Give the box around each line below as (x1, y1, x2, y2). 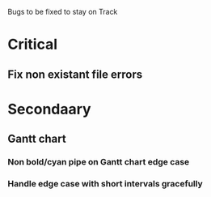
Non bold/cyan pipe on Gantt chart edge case (7, 156, 190, 168)
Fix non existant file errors (7, 67, 143, 81)
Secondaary (7, 100, 91, 118)
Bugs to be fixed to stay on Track (7, 7, 118, 16)
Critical (7, 36, 58, 54)
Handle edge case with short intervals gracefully (7, 178, 203, 189)
